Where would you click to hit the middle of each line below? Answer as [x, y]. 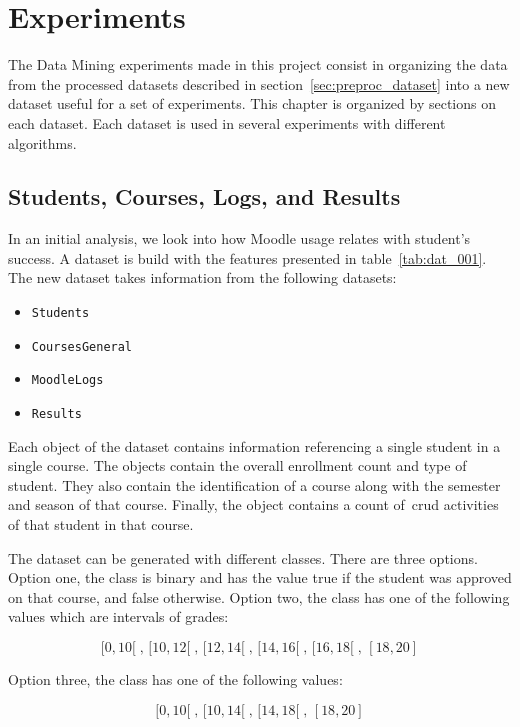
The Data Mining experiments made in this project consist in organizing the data [258, 64]
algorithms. [42, 142]
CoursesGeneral [82, 346]
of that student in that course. [101, 524]
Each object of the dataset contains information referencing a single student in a [254, 445]
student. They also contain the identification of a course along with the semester [254, 484]
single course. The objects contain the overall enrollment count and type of [237, 465]
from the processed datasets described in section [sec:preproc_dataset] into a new [259, 83]
